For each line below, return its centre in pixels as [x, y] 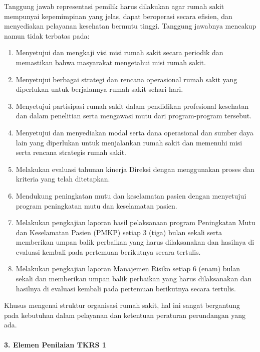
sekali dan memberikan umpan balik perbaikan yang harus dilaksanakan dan [134, 279]
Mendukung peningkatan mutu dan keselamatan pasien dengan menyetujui [131, 195]
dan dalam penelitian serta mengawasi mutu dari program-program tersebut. [134, 116]
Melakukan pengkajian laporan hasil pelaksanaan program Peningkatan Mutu [136, 222]
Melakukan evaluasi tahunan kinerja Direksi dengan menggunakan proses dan [135, 169]
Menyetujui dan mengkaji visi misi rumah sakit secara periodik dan [119, 52]
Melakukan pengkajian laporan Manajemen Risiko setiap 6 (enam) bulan [128, 269]
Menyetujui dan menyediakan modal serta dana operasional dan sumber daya [135, 132]
